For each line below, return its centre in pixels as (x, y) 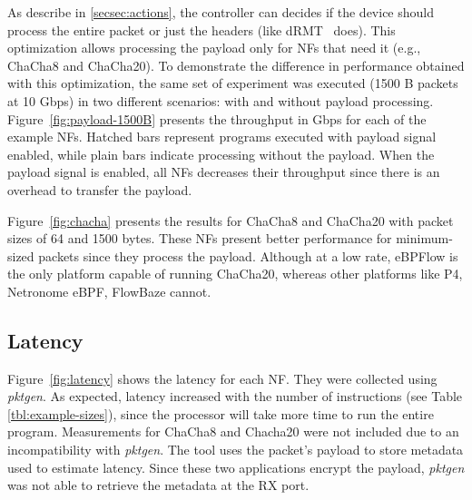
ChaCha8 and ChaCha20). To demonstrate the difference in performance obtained (236, 65)
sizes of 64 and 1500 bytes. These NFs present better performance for (200, 238)
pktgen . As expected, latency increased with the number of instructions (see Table (235, 396)
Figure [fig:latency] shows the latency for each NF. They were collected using (222, 378)
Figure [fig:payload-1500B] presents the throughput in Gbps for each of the (217, 118)
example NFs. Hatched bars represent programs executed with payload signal (222, 137)
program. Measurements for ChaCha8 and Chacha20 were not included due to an (233, 431)
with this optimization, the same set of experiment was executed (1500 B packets (233, 83)
